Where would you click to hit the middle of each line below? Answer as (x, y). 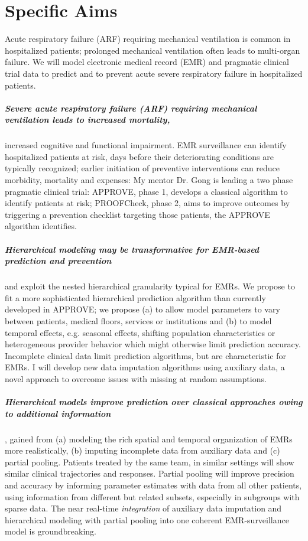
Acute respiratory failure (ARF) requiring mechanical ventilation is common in (148, 39)
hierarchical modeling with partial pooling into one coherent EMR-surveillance (147, 519)
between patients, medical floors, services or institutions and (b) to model (138, 320)
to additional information (58, 413)
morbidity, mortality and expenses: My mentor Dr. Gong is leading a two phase (149, 180)
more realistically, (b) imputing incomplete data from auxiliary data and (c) (142, 450)
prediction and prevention (58, 261)
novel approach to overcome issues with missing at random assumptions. (136, 378)
